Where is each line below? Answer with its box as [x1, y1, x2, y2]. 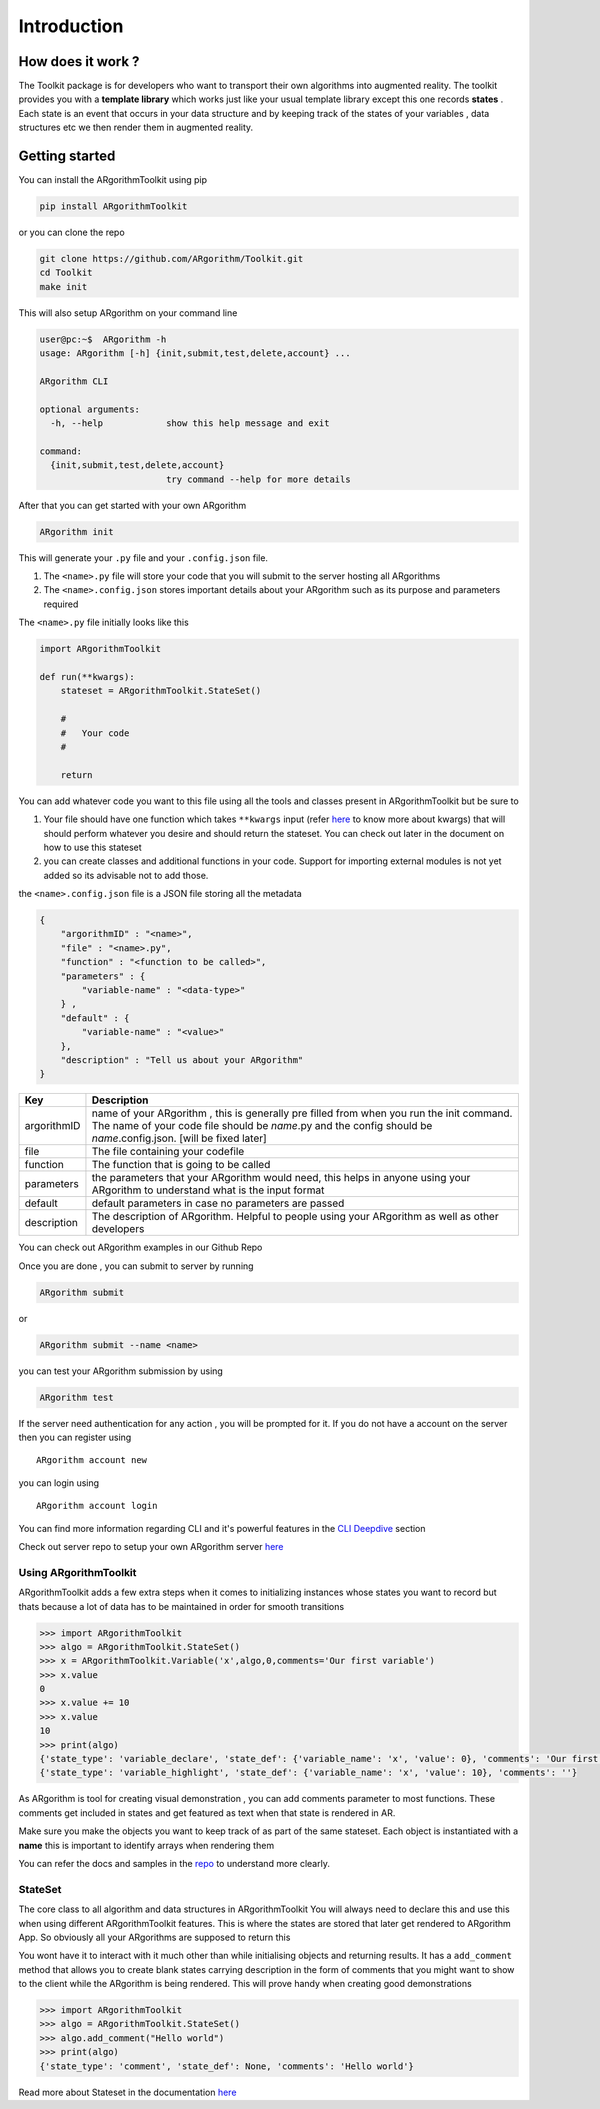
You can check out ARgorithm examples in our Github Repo [18, 1241, 263, 1254]
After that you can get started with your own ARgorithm [18, 499, 247, 511]
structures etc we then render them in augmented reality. [18, 121, 254, 134]
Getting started [18, 148, 116, 165]
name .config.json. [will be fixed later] [91, 1131, 267, 1145]
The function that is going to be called [91, 1158, 271, 1172]
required [43, 598, 79, 610]
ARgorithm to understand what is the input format [91, 1183, 325, 1197]
